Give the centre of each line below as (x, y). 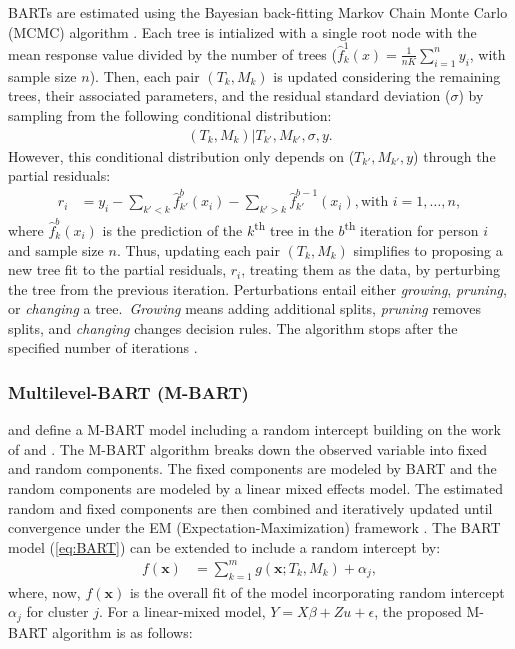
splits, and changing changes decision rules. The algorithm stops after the (233, 327)
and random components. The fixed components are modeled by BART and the (252, 468)
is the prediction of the (172, 229)
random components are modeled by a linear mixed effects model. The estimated (255, 488)
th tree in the (294, 228)
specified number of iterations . (103, 347)
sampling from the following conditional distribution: (170, 114)
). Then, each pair (144, 75)
